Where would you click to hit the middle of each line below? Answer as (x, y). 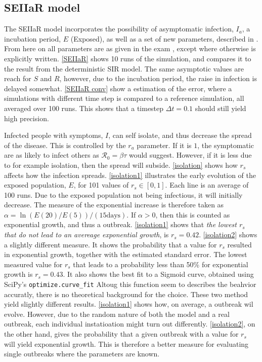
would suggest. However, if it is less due (190, 155)
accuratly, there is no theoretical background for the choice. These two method (126, 294)
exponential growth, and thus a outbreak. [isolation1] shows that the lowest (120, 224)
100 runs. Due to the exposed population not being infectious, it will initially (123, 194)
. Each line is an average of (207, 185)
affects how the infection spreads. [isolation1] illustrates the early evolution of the (130, 175)
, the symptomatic (226, 145)
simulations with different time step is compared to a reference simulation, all (124, 98)
